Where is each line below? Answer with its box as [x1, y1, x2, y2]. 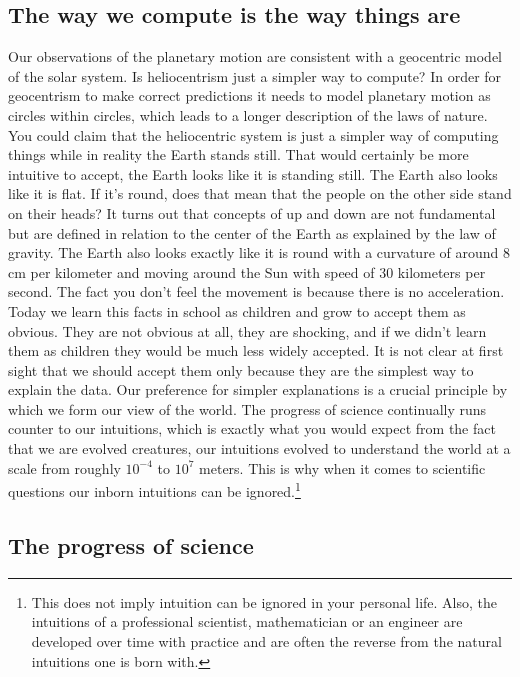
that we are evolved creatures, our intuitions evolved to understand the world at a [8, 438, 511, 459]
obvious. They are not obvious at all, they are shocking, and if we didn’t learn [8, 320, 487, 341]
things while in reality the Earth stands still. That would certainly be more [8, 144, 469, 165]
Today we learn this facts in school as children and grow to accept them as [8, 300, 466, 321]
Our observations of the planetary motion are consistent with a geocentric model [8, 46, 502, 67]
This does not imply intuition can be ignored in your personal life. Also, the [31, 591, 497, 612]
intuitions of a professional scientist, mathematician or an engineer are [31, 611, 463, 632]
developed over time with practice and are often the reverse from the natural [31, 630, 502, 651]
